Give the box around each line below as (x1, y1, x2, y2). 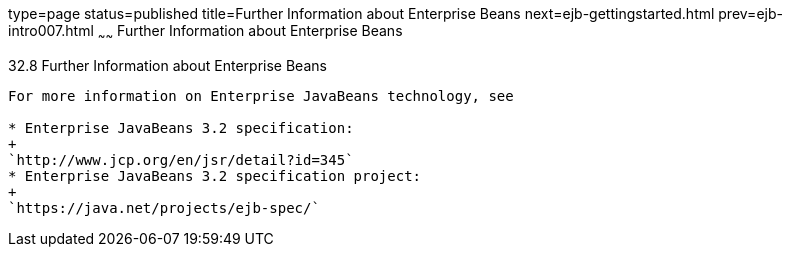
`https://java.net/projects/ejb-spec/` (8, 199, 320, 216)
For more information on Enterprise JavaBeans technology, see (8, 87, 514, 104)
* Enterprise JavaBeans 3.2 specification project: (8, 167, 422, 184)
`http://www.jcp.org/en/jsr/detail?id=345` (8, 151, 354, 168)
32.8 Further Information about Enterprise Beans (8, 56, 327, 74)
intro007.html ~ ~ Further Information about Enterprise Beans (8, 22, 403, 43)
